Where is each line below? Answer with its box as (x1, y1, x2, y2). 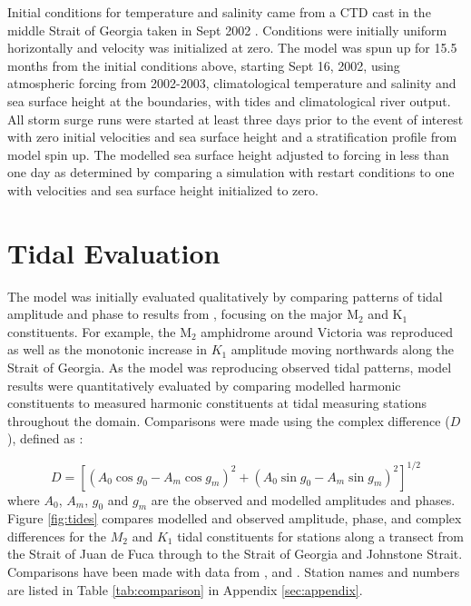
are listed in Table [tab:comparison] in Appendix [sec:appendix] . (7, 580, 363, 599)
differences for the (7, 526, 107, 545)
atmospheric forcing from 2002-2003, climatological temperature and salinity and (7, 74, 456, 93)
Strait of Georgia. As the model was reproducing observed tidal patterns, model (7, 358, 452, 377)
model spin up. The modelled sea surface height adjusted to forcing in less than (7, 144, 449, 164)
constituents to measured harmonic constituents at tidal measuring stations (7, 393, 427, 412)
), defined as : (7, 429, 83, 448)
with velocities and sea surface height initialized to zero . (7, 180, 319, 199)
